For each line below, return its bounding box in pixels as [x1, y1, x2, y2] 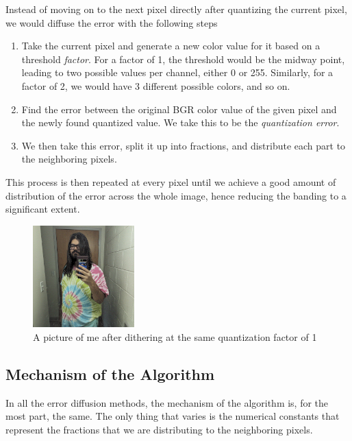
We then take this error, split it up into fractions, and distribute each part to [21, 138, 346, 152]
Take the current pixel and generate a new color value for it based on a [21, 38, 320, 53]
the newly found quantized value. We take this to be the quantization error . [21, 115, 340, 130]
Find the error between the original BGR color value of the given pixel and [21, 102, 337, 116]
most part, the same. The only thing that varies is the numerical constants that [5, 409, 340, 423]
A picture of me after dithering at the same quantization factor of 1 [33, 329, 317, 344]
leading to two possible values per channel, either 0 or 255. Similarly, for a [21, 65, 334, 80]
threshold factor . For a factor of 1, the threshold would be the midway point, [21, 51, 345, 66]
